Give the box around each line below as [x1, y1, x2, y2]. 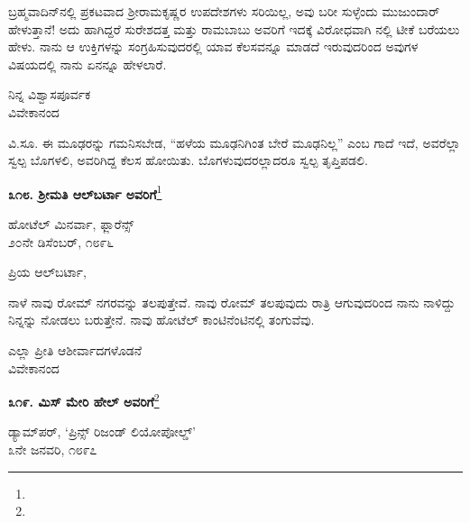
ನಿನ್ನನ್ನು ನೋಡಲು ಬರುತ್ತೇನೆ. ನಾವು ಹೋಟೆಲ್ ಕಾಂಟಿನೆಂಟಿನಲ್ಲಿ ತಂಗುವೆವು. [8, 310, 315, 329]
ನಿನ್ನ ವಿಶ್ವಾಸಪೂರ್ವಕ [8, 85, 91, 104]
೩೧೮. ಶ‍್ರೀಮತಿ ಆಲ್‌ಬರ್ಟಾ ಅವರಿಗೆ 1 [8, 181, 162, 203]
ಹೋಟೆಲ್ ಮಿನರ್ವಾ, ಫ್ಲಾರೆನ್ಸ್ [8, 215, 134, 233]
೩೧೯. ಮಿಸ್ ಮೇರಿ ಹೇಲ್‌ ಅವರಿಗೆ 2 [8, 390, 160, 410]
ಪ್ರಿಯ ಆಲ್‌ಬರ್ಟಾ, [8, 262, 87, 281]
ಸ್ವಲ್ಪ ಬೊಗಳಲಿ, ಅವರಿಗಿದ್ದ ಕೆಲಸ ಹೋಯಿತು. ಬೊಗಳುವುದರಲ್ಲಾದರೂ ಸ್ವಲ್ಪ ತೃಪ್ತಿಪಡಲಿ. [8, 151, 368, 170]
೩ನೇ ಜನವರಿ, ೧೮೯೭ [8, 440, 97, 458]
